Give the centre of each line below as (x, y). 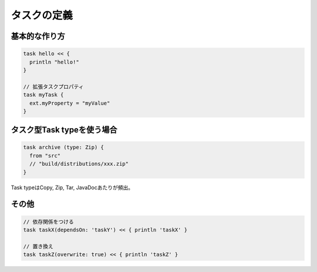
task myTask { (43, 95)
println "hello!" (54, 62)
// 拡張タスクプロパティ (54, 86)
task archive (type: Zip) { (63, 147)
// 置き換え (38, 246)
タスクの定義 (42, 15)
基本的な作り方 (38, 36)
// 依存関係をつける (48, 221)
